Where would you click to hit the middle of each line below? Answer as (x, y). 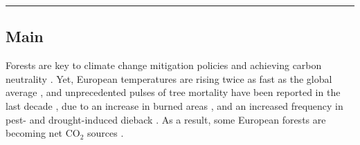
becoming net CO (43, 133)
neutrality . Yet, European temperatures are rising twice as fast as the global (169, 78)
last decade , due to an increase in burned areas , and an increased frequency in (174, 105)
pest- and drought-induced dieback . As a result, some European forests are (166, 119)
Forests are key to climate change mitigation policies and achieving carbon (164, 65)
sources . (106, 133)
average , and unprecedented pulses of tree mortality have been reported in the (173, 92)
